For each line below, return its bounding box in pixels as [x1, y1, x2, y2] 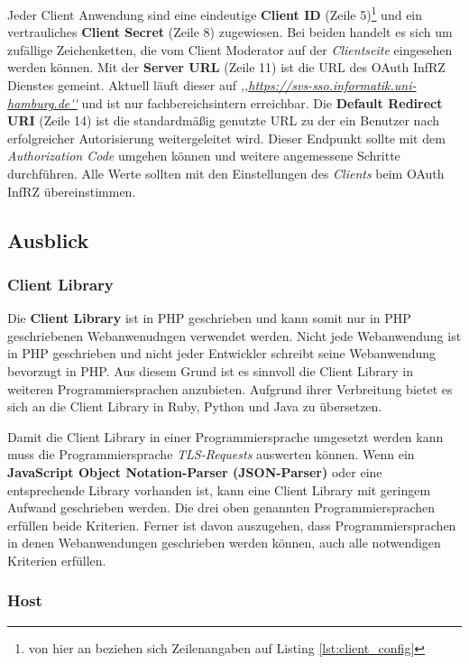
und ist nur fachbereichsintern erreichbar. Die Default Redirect [81, 93, 443, 112]
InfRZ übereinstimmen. [7, 181, 136, 200]
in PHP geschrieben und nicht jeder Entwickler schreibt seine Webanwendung [7, 344, 437, 363]
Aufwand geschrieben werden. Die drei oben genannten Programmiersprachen [7, 498, 436, 517]
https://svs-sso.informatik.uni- [248, 76, 417, 95]
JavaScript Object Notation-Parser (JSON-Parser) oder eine [7, 462, 382, 481]
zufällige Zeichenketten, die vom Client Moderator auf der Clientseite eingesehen [7, 40, 453, 59]
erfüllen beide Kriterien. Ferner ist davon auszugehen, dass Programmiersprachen [7, 515, 456, 534]
